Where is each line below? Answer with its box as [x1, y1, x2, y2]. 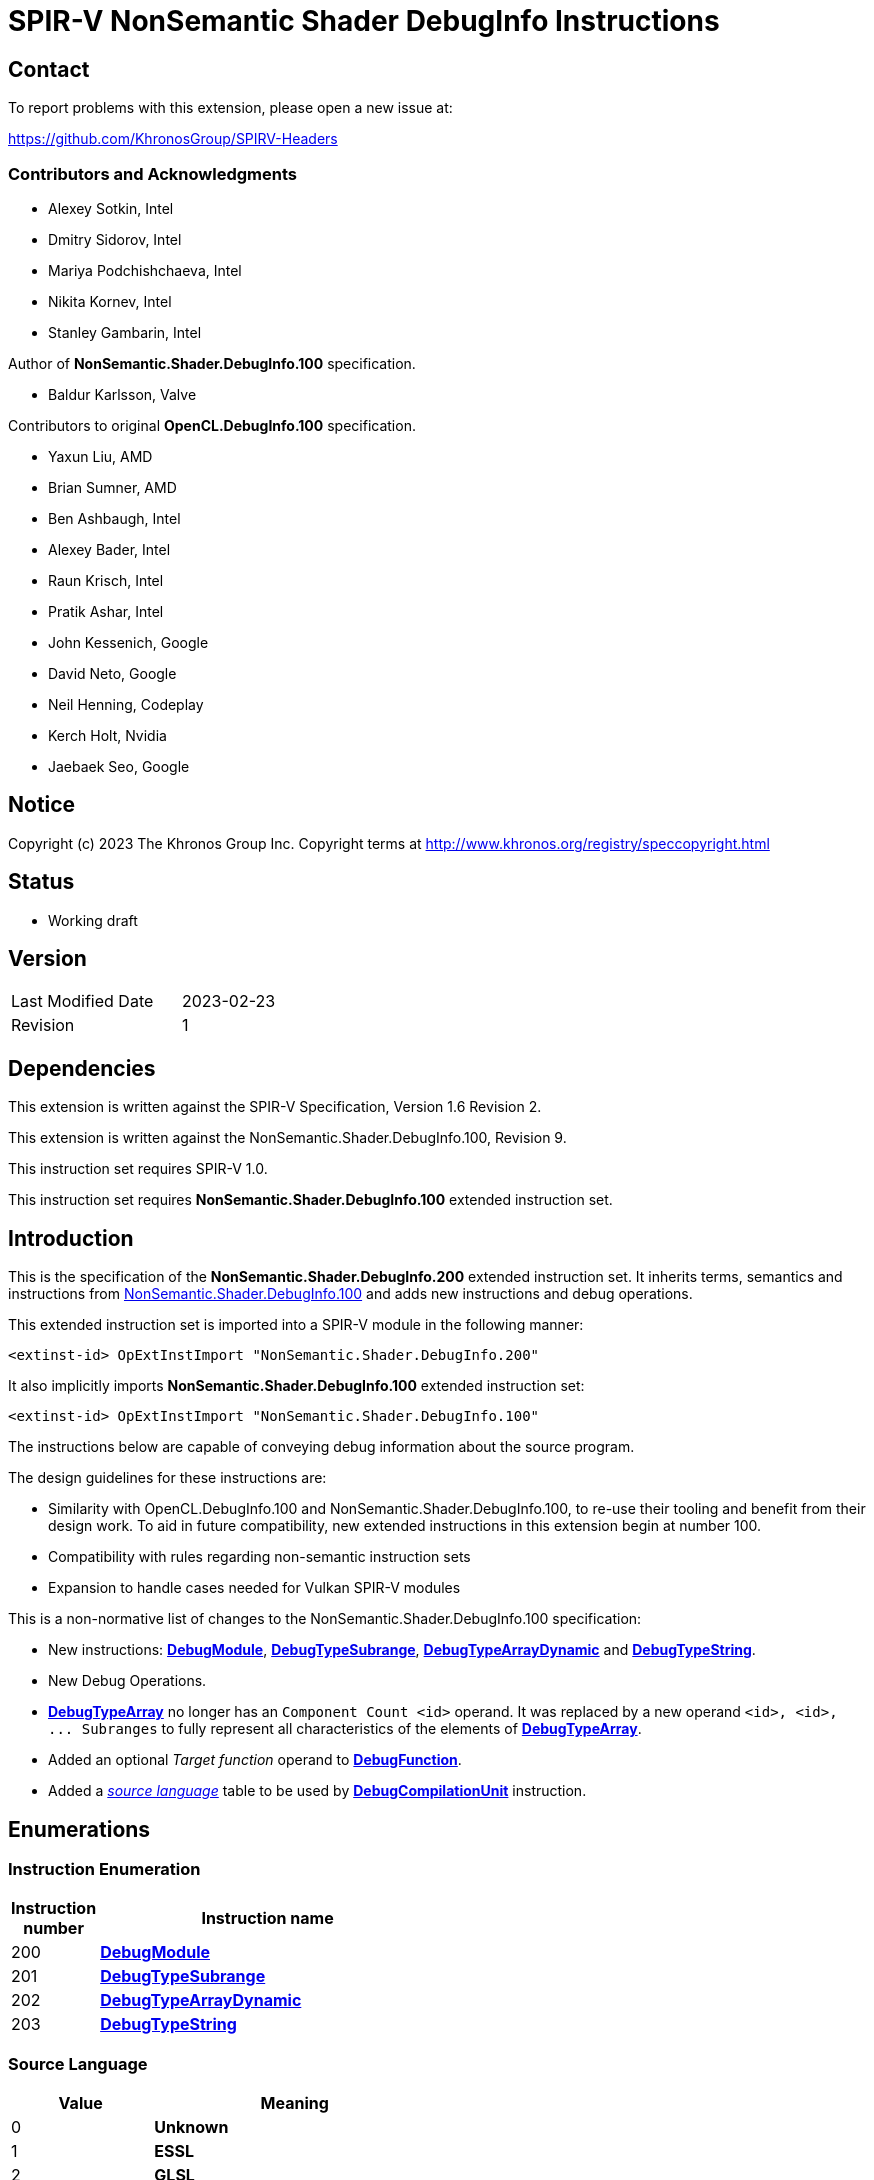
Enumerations [8, 1816, 151, 1842]
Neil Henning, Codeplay [48, 695, 204, 713]
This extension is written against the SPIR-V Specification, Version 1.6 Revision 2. [8, 1098, 542, 1116]
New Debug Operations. [48, 1672, 207, 1690]
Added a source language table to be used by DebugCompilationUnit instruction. [48, 1782, 587, 1800]
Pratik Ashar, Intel [48, 602, 164, 620]
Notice [8, 792, 76, 818]
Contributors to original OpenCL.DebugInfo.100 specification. [8, 416, 416, 434]
